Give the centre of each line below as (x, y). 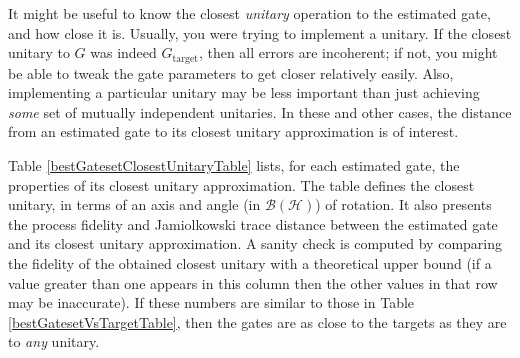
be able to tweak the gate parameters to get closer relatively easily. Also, (231, 72)
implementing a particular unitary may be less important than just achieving (244, 92)
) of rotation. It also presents (403, 204)
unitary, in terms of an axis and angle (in (134, 204)
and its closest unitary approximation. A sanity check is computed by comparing (255, 243)
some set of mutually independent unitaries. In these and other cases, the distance (260, 111)
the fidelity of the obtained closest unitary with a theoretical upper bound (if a (250, 262)
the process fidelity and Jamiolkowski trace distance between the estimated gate (253, 223)
